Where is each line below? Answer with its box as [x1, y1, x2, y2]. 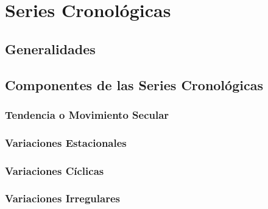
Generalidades [5, 39, 96, 58]
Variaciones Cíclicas [5, 163, 104, 178]
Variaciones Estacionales [5, 135, 127, 150]
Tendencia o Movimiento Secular [5, 107, 169, 122]
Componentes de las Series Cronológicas [5, 75, 263, 94]
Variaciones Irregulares [5, 191, 120, 206]
